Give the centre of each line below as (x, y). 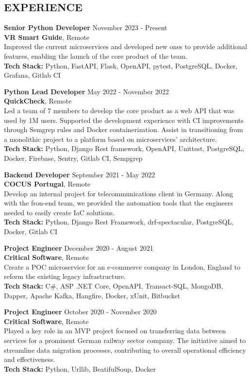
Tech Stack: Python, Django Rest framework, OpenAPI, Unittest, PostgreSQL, (124, 148)
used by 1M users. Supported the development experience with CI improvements (124, 120)
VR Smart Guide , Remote (47, 37)
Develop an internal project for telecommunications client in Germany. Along (119, 193)
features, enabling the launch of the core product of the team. (96, 56)
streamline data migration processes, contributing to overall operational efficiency (125, 350)
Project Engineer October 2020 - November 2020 (80, 312)
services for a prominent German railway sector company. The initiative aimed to (125, 340)
